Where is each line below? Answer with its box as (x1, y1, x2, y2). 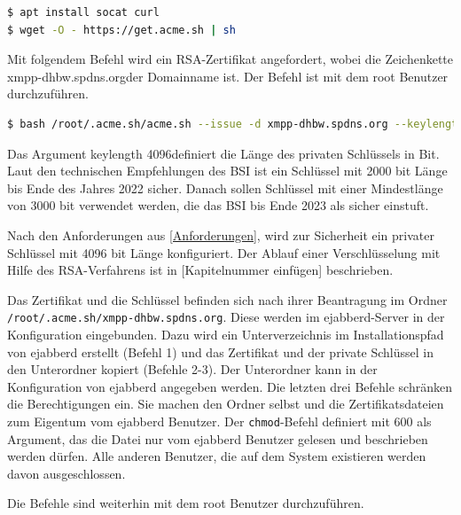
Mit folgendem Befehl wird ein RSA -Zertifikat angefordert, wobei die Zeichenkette (7, 50, 454, 68)
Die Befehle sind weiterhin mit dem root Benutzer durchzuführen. (7, 494, 364, 512)
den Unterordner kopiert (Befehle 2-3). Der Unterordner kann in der (7, 360, 378, 378)
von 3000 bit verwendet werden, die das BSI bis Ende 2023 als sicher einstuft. (7, 196, 429, 215)
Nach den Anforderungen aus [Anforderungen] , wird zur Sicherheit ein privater (7, 225, 434, 244)
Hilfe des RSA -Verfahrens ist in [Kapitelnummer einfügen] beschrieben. (7, 261, 394, 279)
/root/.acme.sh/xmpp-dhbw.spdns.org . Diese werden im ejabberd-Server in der (7, 308, 445, 326)
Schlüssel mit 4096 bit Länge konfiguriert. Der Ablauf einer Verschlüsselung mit (7, 243, 441, 261)
